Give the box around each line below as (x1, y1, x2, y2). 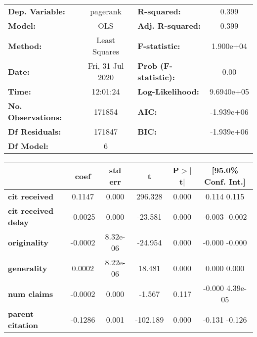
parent (8, 308, 34, 319)
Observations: (8, 111, 62, 123)
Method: (8, 40, 42, 51)
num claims (8, 288, 53, 299)
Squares (92, 46, 119, 57)
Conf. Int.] (204, 176, 246, 187)
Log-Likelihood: (137, 86, 199, 97)
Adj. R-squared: (137, 20, 201, 31)
